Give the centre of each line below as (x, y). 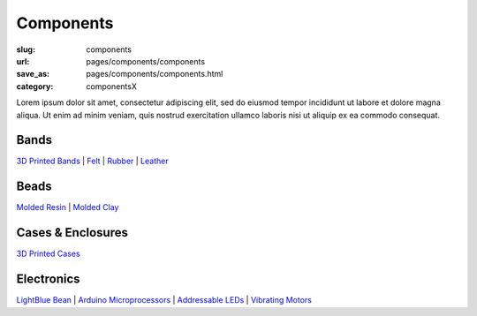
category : (35, 86)
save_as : (33, 74)
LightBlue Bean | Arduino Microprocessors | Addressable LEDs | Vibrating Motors (164, 300)
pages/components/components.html (155, 74)
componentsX (111, 86)
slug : (26, 49)
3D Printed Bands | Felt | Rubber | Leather (92, 161)
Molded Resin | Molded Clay (68, 207)
